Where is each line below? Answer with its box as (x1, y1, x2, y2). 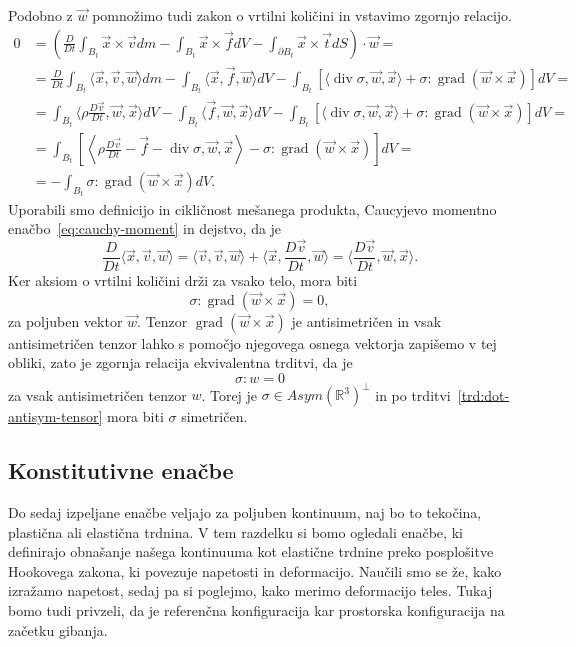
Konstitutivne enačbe (8, 455, 234, 486)
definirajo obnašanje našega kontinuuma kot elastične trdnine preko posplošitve (8, 541, 494, 562)
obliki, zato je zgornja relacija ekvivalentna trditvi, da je (8, 352, 353, 373)
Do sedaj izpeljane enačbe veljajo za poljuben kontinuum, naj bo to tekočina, (8, 502, 482, 523)
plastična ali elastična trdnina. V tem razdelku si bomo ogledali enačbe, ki (8, 521, 463, 542)
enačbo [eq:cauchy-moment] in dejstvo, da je (8, 218, 282, 239)
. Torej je (201, 384, 258, 405)
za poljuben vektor (8, 310, 123, 331)
